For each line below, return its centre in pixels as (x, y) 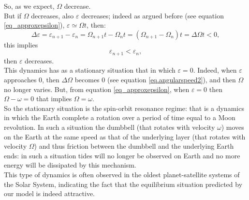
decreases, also (52, 15)
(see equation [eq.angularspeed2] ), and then (171, 80)
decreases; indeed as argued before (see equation (153, 15)
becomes (87, 80)
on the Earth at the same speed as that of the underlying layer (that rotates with (125, 136)
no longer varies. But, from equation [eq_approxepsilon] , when (97, 89)
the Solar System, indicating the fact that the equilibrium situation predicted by (123, 184)
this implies (21, 44)
